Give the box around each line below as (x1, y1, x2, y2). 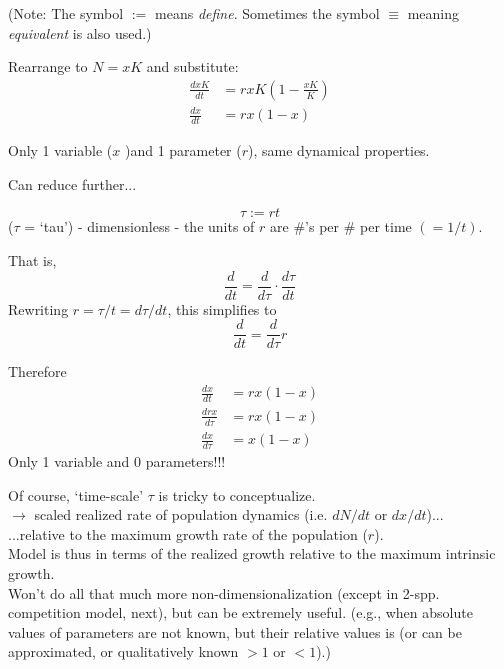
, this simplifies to (167, 298, 277, 319)
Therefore (8, 361, 67, 382)
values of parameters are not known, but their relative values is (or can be (8, 621, 462, 642)
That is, (8, 249, 57, 270)
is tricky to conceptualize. (158, 484, 316, 505)
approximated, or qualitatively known (8, 641, 239, 662)
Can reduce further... (8, 173, 137, 194)
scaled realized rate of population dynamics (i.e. (34, 504, 328, 525)
